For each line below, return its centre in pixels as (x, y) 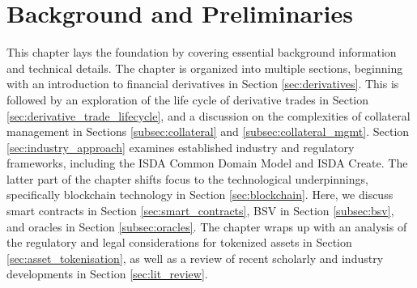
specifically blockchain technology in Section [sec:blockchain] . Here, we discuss (200, 195)
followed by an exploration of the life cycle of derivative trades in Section (188, 99)
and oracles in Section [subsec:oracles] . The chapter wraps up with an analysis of (207, 226)
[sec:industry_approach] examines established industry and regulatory (181, 147)
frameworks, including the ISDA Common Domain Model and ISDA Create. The (207, 163)
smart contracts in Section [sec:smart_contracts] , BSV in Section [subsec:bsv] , (200, 211)
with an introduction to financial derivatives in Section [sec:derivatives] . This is (203, 84)
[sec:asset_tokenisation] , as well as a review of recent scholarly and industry (195, 258)
